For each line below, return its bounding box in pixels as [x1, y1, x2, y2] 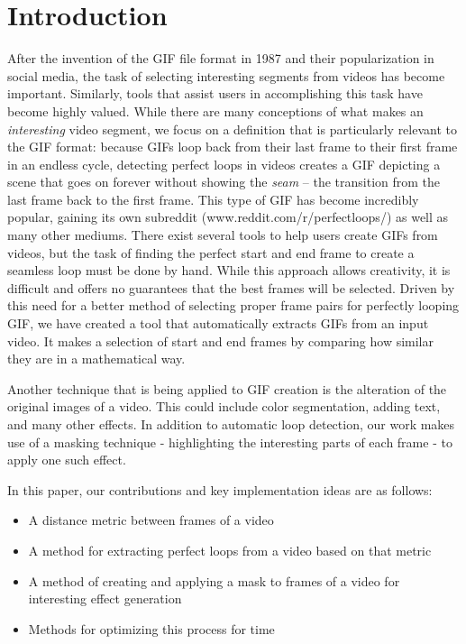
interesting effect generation [28, 589, 182, 608]
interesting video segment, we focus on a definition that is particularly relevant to [7, 119, 457, 138]
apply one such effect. [7, 450, 126, 469]
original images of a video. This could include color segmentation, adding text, [7, 397, 441, 416]
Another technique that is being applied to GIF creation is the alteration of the [7, 379, 447, 398]
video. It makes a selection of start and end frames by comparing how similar [7, 331, 434, 350]
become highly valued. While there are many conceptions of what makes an [7, 101, 424, 120]
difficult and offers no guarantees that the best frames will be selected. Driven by [7, 278, 455, 297]
